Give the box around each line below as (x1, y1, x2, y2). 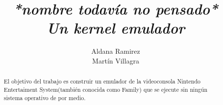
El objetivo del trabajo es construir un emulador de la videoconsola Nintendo (3, 77, 200, 85)
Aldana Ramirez (91, 46, 140, 56)
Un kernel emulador (46, 18, 185, 38)
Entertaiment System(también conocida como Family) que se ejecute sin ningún (3, 85, 208, 93)
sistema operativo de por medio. (3, 93, 86, 102)
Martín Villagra (92, 55, 139, 65)
